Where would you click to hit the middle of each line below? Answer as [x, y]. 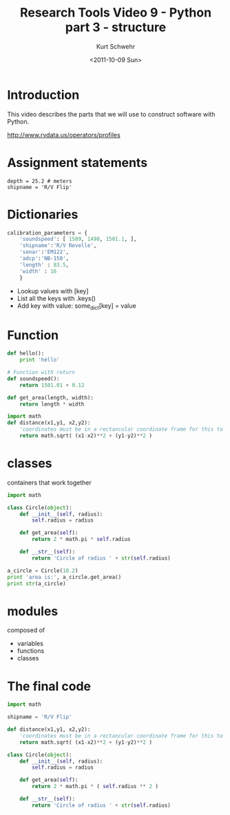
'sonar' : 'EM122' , [44, 252]
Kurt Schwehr [116, 46]
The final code [49, 686]
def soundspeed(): [33, 379]
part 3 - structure [116, 27]
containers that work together [49, 482]
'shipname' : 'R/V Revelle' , [58, 246]
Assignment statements [77, 163]
